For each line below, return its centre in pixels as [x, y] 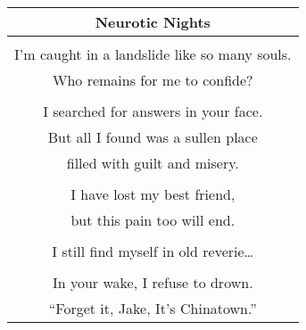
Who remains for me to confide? [153, 80]
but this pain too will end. [153, 220]
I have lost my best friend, [153, 194]
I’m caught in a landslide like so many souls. [153, 54]
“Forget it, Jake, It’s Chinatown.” [153, 308]
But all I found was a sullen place [153, 137]
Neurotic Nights [153, 22]
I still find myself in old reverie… [153, 251]
